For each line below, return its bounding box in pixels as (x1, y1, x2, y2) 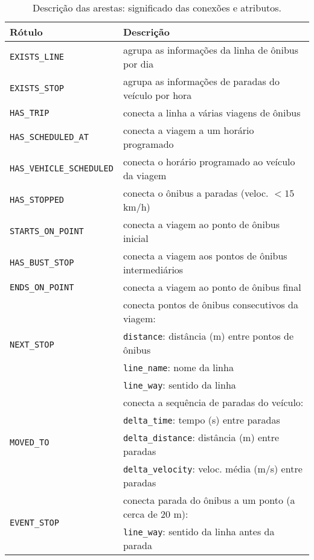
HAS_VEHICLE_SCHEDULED (10, 164, 114, 173)
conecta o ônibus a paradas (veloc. (123, 186, 269, 200)
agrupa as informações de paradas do (123, 74, 280, 88)
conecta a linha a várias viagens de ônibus (123, 106, 301, 119)
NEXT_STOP (10, 340, 54, 349)
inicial (123, 231, 149, 245)
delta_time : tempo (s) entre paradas (123, 413, 280, 427)
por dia (123, 57, 154, 71)
